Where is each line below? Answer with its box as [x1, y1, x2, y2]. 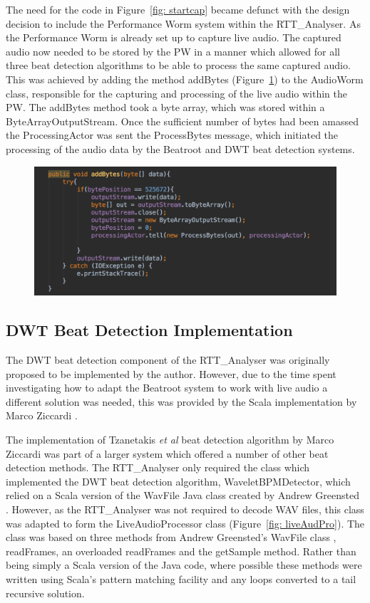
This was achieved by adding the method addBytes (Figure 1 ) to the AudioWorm [6, 71, 364, 86]
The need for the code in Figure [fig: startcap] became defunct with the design [6, 2, 350, 16]
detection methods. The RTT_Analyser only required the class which [6, 460, 310, 475]
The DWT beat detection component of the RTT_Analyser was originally [6, 352, 330, 367]
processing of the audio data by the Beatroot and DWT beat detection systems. [6, 141, 355, 156]
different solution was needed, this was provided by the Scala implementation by [6, 394, 357, 409]
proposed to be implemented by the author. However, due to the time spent [6, 366, 336, 381]
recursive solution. [6, 585, 85, 600]
